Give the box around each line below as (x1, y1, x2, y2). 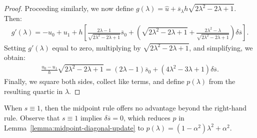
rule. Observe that (4, 112, 60, 123)
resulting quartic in (4, 85, 63, 96)
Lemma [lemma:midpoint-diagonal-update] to (4, 122, 144, 132)
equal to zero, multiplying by (52, 42, 141, 52)
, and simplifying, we (189, 42, 253, 52)
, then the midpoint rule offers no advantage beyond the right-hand (40, 102, 247, 113)
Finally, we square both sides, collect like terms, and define (4, 76, 184, 86)
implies (80, 112, 102, 123)
